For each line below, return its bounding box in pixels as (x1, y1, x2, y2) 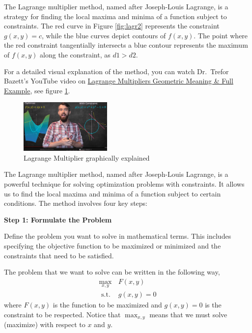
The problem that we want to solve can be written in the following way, (4, 267, 220, 277)
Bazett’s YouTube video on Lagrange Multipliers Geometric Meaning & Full (4, 76, 233, 86)
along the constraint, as (40, 49, 111, 59)
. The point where (194, 30, 248, 40)
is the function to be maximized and (53, 300, 162, 310)
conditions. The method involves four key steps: (4, 198, 148, 208)
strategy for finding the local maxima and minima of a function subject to (4, 11, 227, 21)
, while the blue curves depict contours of (42, 30, 166, 40)
